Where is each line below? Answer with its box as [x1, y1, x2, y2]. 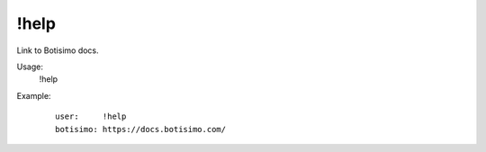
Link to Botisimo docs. [16, 45, 99, 56]
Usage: [16, 61, 44, 72]
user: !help [55, 112, 127, 121]
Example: [16, 90, 51, 101]
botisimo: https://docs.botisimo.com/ [55, 124, 227, 134]
